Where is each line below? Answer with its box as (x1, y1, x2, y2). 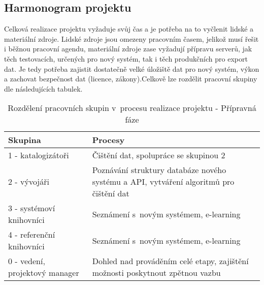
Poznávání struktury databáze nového (92, 164, 226, 176)
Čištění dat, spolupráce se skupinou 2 (92, 149, 225, 161)
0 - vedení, (8, 255, 45, 267)
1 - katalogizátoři (8, 149, 69, 161)
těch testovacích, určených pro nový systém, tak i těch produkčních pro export (4, 53, 248, 64)
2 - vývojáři (8, 176, 49, 188)
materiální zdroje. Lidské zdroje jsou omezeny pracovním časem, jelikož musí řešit (4, 33, 259, 44)
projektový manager (8, 267, 79, 279)
